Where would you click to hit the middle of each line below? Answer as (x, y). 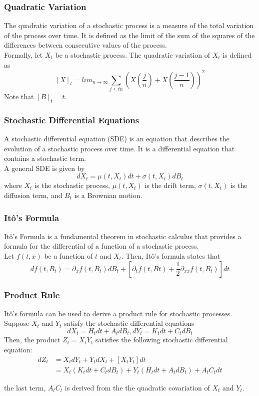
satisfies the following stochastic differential (161, 340)
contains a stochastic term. (45, 158)
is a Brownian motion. (108, 195)
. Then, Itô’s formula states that (171, 256)
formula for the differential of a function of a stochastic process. (101, 246)
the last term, (25, 387)
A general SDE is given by (44, 168)
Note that (19, 96)
